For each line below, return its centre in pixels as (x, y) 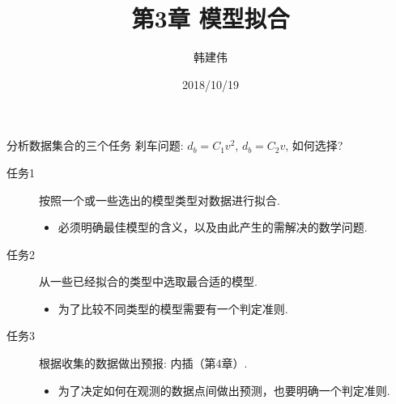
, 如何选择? (314, 145)
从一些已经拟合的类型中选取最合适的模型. (148, 281)
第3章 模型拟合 (211, 18)
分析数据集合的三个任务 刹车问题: (95, 145)
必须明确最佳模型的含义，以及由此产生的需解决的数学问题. (213, 227)
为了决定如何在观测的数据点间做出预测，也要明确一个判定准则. (224, 390)
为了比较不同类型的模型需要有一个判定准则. (173, 308)
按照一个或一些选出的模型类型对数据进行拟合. (160, 200)
